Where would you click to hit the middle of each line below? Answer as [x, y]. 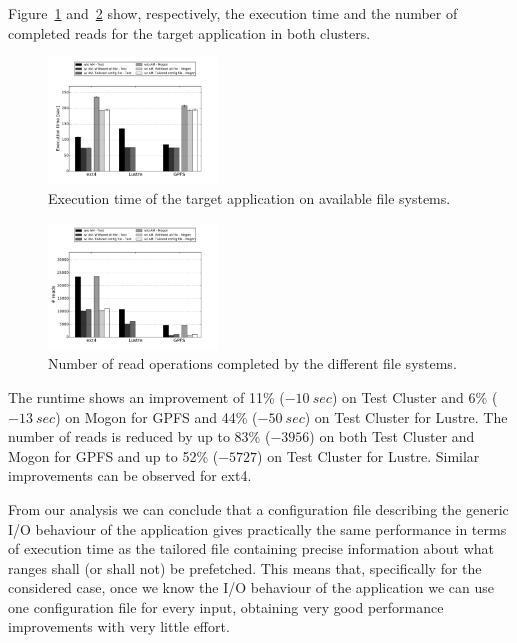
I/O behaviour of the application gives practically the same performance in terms [257, 528]
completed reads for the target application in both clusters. [189, 32]
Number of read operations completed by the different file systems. [252, 363]
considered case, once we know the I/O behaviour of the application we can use [251, 587]
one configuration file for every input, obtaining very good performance [226, 606]
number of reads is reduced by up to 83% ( [139, 436]
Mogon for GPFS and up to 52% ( [113, 455]
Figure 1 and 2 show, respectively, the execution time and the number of [233, 13]
